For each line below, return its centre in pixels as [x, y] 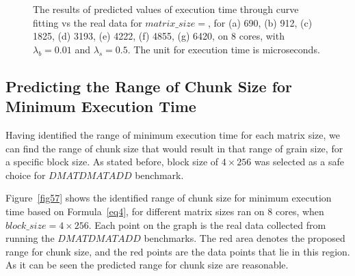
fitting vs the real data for [88, 22]
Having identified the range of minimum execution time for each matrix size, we [173, 134]
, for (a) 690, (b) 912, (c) [260, 22]
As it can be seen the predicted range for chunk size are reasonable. [147, 265]
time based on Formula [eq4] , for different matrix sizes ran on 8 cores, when [165, 211]
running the [30, 238]
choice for [26, 175]
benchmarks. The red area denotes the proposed [245, 238]
